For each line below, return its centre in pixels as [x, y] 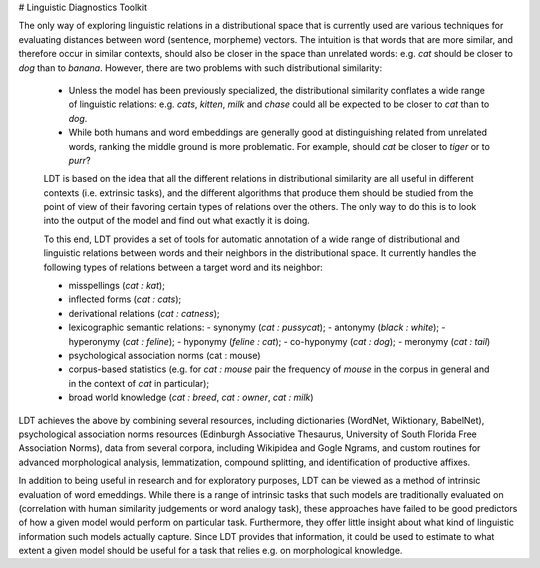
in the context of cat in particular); [139, 383]
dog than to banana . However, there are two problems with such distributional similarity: [200, 67]
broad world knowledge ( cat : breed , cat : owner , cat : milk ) [191, 397]
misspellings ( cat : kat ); [116, 286]
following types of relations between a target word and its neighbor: [183, 267]
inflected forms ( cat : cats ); [125, 299]
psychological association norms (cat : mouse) [164, 355]
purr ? [79, 160]
